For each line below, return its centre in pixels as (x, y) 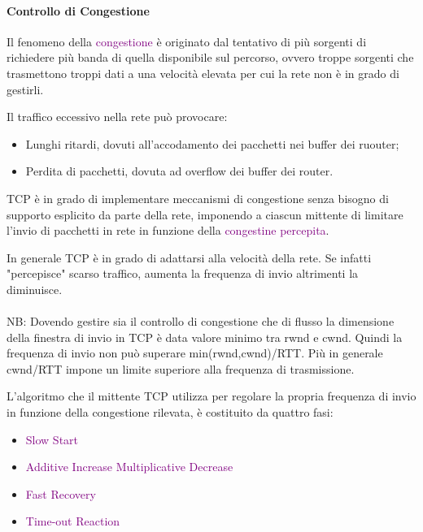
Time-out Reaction (73, 521)
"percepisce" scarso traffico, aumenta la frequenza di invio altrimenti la (183, 273)
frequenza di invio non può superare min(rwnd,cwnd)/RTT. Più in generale (195, 353)
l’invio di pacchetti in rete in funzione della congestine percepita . (168, 230)
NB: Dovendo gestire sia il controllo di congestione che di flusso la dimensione (201, 321)
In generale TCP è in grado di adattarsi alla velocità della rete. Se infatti (189, 257)
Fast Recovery (61, 493)
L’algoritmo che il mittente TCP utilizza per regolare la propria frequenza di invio (211, 396)
